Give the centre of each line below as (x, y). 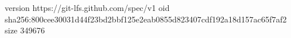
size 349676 (25, 30)
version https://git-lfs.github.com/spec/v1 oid (87, 7)
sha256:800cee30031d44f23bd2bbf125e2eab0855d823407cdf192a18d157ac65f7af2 (146, 19)
